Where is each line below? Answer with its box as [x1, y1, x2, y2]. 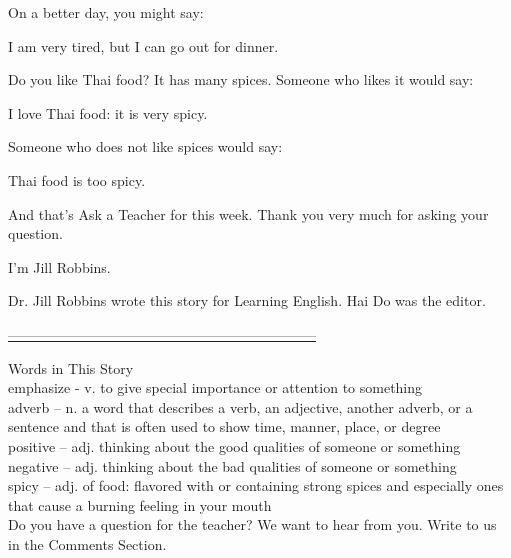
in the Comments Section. [8, 533, 167, 554]
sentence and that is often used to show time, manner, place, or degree [8, 416, 441, 437]
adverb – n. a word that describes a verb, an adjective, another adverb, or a [8, 396, 473, 417]
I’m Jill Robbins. [8, 256, 111, 277]
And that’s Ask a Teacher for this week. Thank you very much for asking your [8, 203, 489, 224]
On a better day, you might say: [8, 2, 204, 22]
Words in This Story [8, 357, 134, 378]
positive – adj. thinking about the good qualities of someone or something [8, 435, 461, 456]
